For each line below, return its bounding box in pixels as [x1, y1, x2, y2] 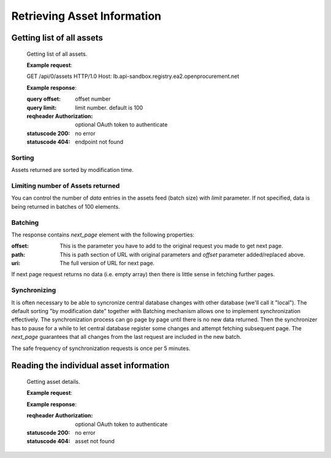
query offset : [26, 95, 61, 103]
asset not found [75, 438, 115, 445]
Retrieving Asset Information [11, 9, 162, 23]
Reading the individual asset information [11, 360, 170, 371]
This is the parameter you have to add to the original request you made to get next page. [59, 243, 283, 250]
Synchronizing [11, 286, 56, 295]
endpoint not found [75, 138, 124, 146]
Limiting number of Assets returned [11, 181, 120, 190]
